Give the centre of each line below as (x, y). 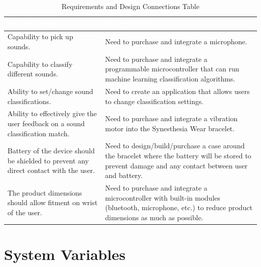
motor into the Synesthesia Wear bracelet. (170, 128)
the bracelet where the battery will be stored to (178, 155)
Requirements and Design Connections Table (130, 6)
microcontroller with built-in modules (163, 197)
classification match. (39, 133)
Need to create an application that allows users (177, 91)
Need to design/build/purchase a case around (175, 146)
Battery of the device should (51, 151)
